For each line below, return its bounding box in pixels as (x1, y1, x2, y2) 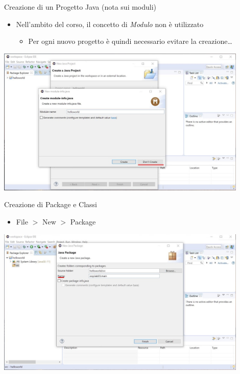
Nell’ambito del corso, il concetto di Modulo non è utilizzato (16, 18, 204, 29)
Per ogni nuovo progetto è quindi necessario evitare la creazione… (28, 36, 232, 46)
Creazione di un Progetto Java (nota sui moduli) (4, 2, 157, 12)
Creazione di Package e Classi (4, 199, 97, 210)
